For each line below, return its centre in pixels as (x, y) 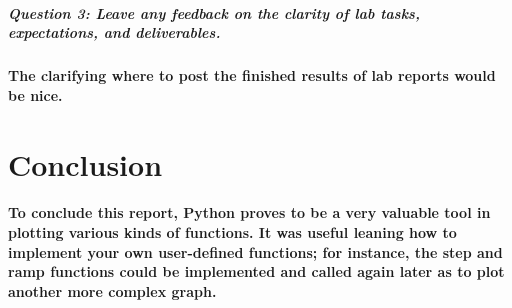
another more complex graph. (112, 290)
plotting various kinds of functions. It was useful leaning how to (232, 231)
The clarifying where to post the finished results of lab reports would (252, 75)
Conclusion (85, 163)
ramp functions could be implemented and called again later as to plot (256, 271)
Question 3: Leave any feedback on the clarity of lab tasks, (214, 12)
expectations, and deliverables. (114, 32)
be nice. (35, 94)
